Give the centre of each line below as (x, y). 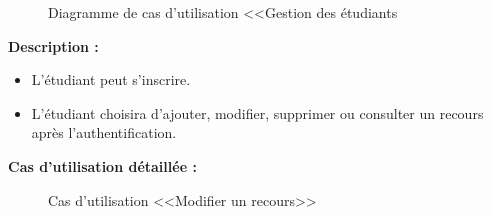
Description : (53, 45)
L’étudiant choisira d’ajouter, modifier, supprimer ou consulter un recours (257, 112)
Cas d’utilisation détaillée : (102, 165)
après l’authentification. (104, 132)
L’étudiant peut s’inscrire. (111, 79)
